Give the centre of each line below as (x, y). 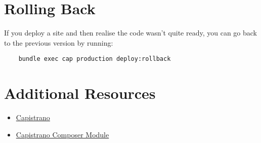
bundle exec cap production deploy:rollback (95, 59)
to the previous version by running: (59, 42)
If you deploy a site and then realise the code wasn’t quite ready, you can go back (131, 33)
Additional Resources (80, 93)
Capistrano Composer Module (62, 134)
